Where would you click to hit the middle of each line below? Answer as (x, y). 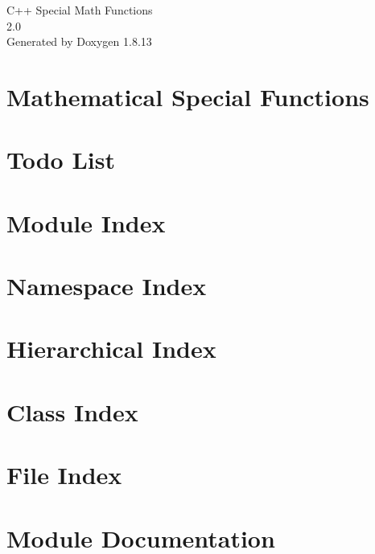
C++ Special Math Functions (80, 10)
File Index (64, 475)
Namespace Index (107, 286)
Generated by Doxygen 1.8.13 (79, 41)
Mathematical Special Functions (188, 96)
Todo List (61, 160)
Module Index (86, 222)
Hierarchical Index (111, 349)
